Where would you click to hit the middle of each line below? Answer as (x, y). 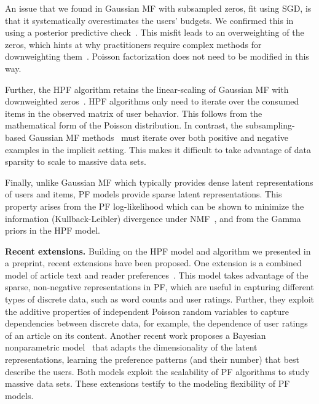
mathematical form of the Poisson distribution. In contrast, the (124, 125)
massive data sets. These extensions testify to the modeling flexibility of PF (148, 383)
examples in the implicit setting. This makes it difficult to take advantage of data (158, 149)
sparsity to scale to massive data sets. (76, 161)
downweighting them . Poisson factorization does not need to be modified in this (157, 56)
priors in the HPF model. (53, 230)
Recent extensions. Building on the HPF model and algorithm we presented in (158, 251)
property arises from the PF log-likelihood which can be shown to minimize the (155, 206)
